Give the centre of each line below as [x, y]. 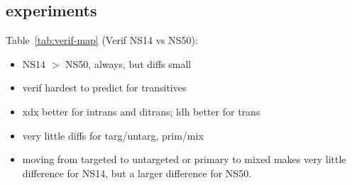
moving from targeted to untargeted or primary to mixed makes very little [184, 159]
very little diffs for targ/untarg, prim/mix [113, 135]
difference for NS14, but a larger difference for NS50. [137, 173]
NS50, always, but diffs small [128, 63]
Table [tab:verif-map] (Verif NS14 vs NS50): [102, 40]
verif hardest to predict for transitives [104, 88]
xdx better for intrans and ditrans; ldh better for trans [141, 111]
